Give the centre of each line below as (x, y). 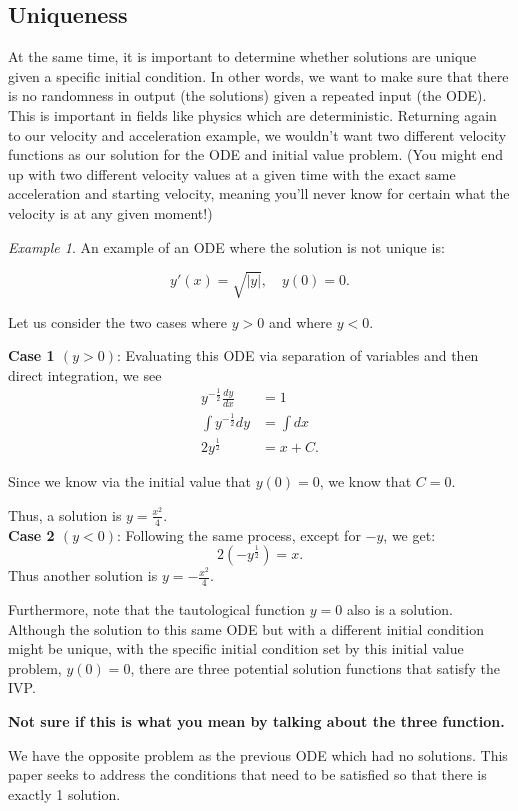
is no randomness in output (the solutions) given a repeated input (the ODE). (247, 95)
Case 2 (31, 534)
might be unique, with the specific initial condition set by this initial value (236, 648)
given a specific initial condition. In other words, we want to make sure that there (258, 75)
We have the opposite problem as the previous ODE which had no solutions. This (258, 754)
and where (300, 321)
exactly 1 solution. (64, 793)
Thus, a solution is (65, 514)
